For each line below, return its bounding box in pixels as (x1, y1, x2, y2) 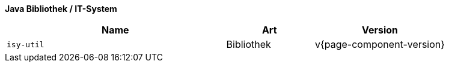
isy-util (7, 39, 44, 49)
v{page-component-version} (314, 38, 445, 50)
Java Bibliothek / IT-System (5, 4, 117, 14)
